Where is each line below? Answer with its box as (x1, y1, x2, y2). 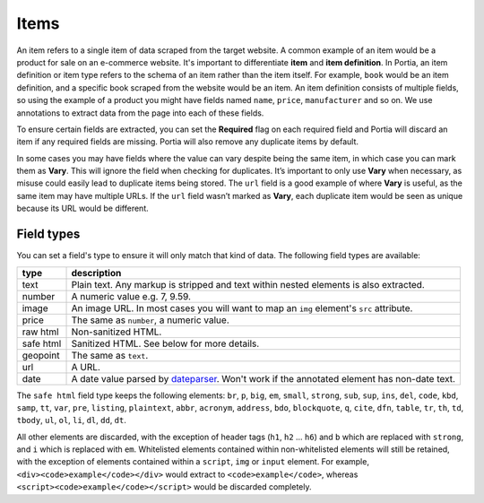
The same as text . (71, 349, 149, 361)
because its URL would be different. (16, 203, 150, 214)
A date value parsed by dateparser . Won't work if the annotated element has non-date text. (71, 372, 456, 385)
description (71, 266, 122, 279)
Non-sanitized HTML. (71, 325, 162, 338)
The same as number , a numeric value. (71, 314, 230, 326)
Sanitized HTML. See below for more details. (71, 337, 260, 350)
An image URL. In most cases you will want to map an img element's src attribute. (71, 301, 413, 314)
